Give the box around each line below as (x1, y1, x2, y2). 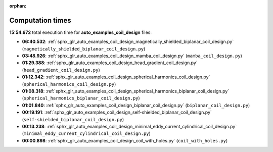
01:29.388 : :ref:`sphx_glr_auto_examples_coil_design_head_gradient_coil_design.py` (22, 60, 198, 66)
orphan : (9, 3, 27, 9)
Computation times (9, 16, 71, 25)
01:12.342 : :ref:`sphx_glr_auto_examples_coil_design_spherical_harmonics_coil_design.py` (22, 74, 210, 80)
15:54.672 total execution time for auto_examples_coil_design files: (9, 29, 152, 35)
